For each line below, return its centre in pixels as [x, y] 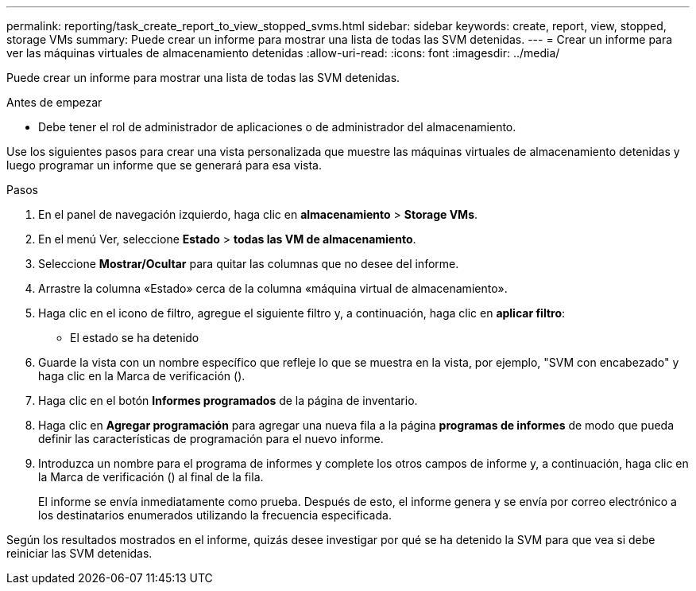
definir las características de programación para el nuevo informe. [211, 439]
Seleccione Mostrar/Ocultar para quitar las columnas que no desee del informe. [249, 264]
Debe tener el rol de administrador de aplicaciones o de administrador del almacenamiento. [277, 127]
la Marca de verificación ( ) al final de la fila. [151, 477]
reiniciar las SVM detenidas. [79, 553]
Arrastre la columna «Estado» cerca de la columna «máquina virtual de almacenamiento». [273, 288]
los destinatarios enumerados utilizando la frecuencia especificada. [215, 515]
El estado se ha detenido [135, 338]
